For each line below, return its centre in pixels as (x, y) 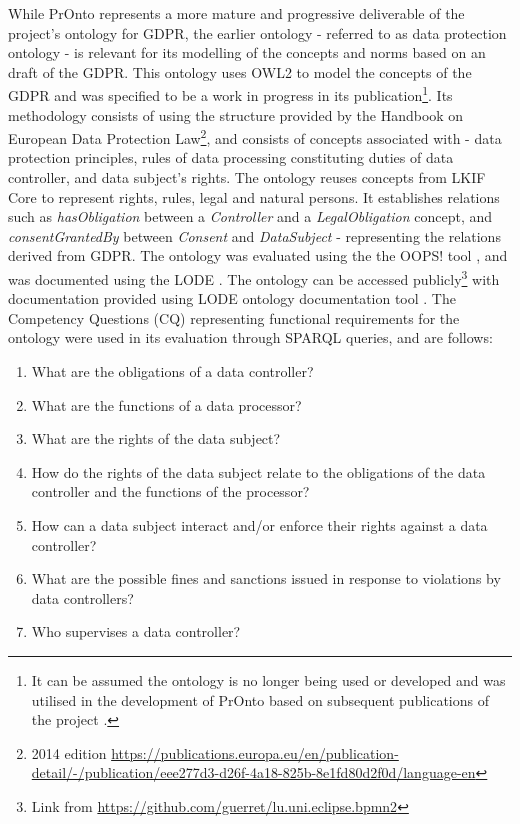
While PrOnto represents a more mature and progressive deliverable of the (236, 13)
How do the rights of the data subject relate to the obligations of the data (258, 471)
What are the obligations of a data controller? (172, 371)
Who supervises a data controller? (136, 631)
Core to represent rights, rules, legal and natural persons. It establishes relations (254, 196)
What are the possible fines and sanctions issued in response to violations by (266, 578)
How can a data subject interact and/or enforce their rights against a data (259, 525)
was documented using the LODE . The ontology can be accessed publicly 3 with (254, 277)
